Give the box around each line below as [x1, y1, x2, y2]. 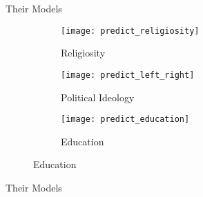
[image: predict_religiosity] [61, 25, 200, 36]
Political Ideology [61, 90, 135, 104]
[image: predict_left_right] [61, 70, 195, 80]
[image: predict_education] [61, 114, 190, 125]
